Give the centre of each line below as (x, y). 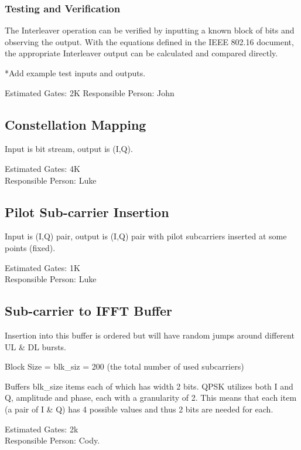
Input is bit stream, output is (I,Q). (69, 149)
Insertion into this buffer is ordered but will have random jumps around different (150, 335)
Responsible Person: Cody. (52, 440)
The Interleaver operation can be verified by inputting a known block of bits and (150, 30)
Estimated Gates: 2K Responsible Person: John (90, 92)
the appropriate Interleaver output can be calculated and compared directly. (141, 53)
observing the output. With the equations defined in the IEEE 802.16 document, (149, 41)
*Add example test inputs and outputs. (75, 73)
